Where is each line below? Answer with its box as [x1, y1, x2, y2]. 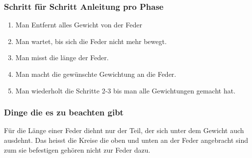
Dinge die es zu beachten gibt [4, 106, 124, 118]
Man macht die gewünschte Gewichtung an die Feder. [15, 69, 176, 79]
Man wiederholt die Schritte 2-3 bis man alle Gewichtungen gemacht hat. [15, 85, 236, 95]
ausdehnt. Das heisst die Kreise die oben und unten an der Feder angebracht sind [4, 135, 249, 145]
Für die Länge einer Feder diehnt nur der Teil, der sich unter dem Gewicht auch [4, 125, 244, 135]
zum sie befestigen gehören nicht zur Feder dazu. [4, 144, 151, 155]
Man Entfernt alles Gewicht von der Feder [15, 20, 142, 30]
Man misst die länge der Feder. [15, 52, 109, 63]
